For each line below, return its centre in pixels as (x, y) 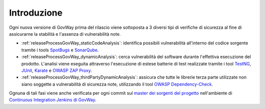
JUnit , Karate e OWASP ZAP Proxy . (57, 70)
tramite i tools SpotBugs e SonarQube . (60, 50)
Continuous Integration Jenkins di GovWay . (53, 100)
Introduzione (36, 13)
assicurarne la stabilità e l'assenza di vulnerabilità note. (65, 34)
